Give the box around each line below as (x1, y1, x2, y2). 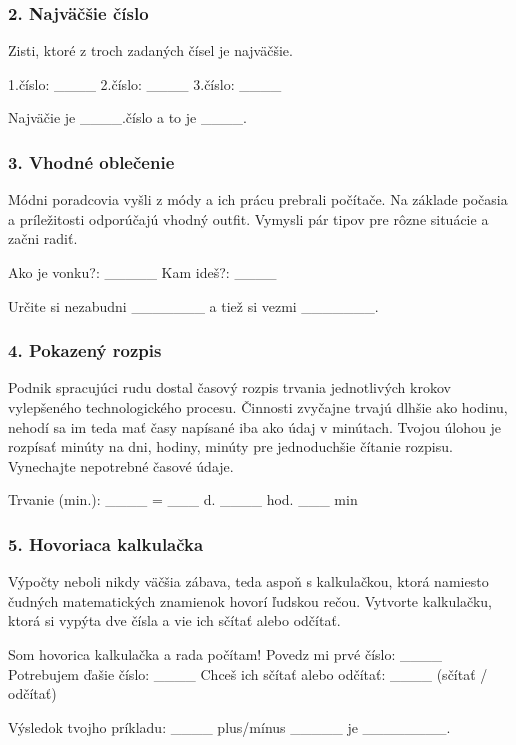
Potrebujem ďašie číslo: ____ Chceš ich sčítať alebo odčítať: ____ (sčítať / (8, 663, 488, 684)
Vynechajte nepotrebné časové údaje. (8, 455, 234, 476)
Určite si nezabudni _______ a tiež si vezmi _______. (8, 295, 379, 316)
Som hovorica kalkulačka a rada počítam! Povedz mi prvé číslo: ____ (8, 643, 442, 664)
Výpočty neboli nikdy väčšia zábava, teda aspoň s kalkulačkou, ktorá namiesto (8, 571, 489, 592)
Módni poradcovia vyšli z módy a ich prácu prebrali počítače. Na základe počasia (8, 189, 508, 210)
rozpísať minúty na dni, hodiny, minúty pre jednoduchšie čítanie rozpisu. (8, 436, 453, 457)
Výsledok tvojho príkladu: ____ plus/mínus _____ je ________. (8, 716, 451, 737)
